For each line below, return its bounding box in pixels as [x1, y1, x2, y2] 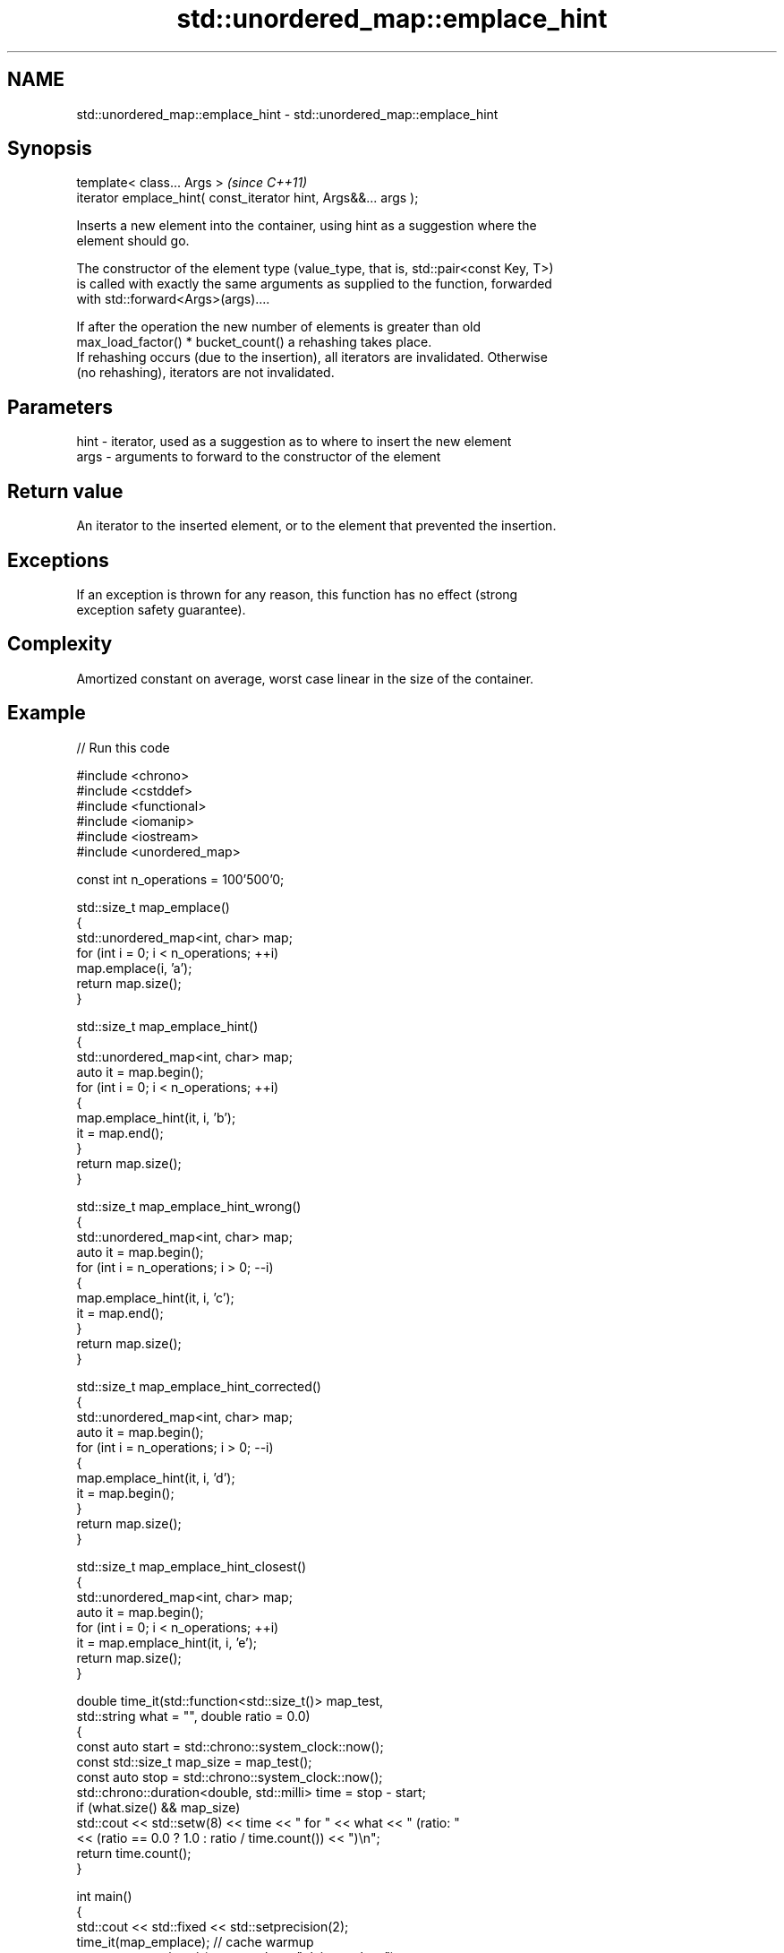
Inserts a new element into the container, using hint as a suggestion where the [76, 218, 537, 234]
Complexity [7, 632, 113, 656]
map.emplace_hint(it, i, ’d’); [76, 1469, 235, 1485]
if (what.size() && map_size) [76, 1799, 241, 1815]
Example [7, 701, 86, 725]
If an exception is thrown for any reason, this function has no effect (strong [76, 586, 518, 602]
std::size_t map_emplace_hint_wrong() [76, 1198, 302, 1214]
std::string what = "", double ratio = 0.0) [76, 1708, 311, 1724]
